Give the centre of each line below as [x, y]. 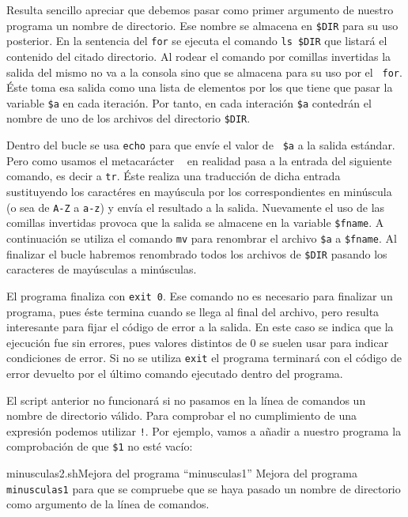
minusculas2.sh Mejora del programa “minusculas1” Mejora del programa [182, 473]
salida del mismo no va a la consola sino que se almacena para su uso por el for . [204, 72]
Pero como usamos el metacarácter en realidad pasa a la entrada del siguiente [199, 160]
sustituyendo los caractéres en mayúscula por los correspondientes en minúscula [199, 192]
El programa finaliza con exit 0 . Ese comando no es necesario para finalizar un [200, 295]
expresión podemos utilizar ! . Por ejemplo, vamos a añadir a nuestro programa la [204, 430]
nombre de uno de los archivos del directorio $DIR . [128, 118]
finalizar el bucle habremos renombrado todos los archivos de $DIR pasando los [197, 253]
